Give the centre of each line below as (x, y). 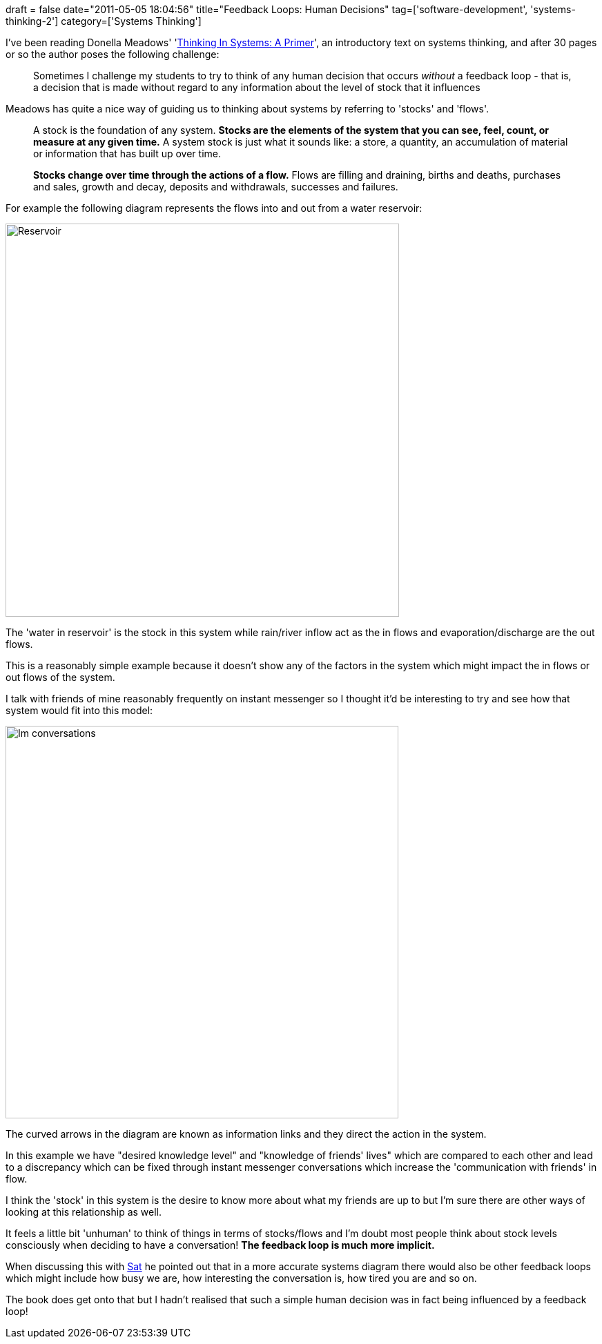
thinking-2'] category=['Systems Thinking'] (104, 21)
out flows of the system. (60, 677)
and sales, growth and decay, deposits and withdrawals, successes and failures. (216, 187)
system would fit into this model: (79, 710)
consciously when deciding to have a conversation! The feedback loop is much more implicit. (220, 1245)
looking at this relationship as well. (84, 1212)
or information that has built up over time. (127, 154)
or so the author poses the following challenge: (113, 54)
